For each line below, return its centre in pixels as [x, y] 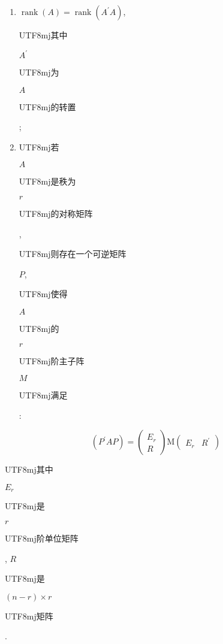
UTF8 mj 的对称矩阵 [56, 214]
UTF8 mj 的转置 [47, 106]
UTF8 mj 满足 [43, 395]
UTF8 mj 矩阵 [29, 616]
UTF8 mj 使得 [43, 294]
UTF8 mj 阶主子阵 [52, 360]
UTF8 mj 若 [39, 146]
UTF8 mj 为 [39, 72]
